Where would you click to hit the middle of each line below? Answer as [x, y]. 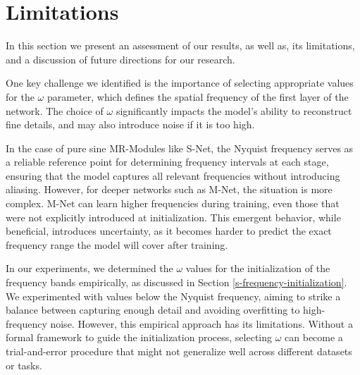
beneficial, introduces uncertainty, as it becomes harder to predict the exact [169, 231]
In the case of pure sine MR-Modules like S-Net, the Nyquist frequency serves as [180, 148]
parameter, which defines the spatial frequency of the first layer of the [198, 96]
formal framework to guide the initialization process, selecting [139, 337]
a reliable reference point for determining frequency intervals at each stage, [167, 162]
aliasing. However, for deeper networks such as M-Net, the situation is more [169, 189]
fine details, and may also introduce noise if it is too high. [130, 124]
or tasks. [24, 365]
